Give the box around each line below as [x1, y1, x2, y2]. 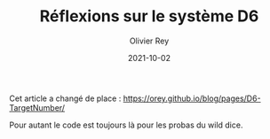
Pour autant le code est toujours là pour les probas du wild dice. [9, 120, 243, 130]
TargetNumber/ [9, 102, 65, 112]
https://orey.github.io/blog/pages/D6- [123, 93, 261, 104]
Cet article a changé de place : [9, 93, 122, 104]
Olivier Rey [129, 35, 170, 46]
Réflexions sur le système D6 [39, 6, 259, 27]
